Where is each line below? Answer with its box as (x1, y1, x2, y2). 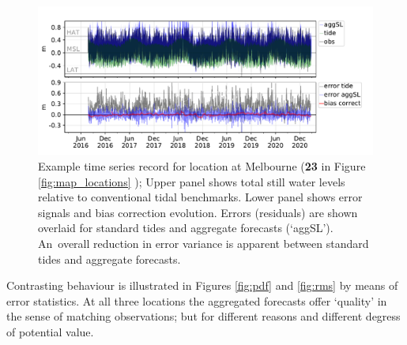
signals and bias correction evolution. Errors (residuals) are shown (38, 204, 358, 220)
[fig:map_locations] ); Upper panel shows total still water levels (38, 173, 345, 189)
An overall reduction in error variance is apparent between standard (38, 234, 369, 251)
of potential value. (6, 323, 94, 339)
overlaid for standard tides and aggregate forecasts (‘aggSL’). (38, 219, 334, 236)
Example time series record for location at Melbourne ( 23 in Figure (38, 157, 366, 174)
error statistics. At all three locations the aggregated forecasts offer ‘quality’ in (6, 292, 387, 309)
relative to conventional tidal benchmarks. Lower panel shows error (38, 189, 363, 205)
